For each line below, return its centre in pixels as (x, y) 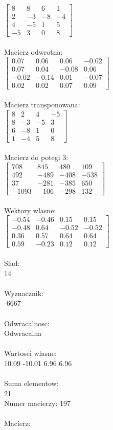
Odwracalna (23, 333)
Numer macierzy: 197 (37, 403)
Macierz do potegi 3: (36, 157)
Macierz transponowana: (42, 105)
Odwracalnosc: (27, 323)
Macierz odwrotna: (33, 51)
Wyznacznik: (24, 293)
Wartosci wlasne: (30, 353)
